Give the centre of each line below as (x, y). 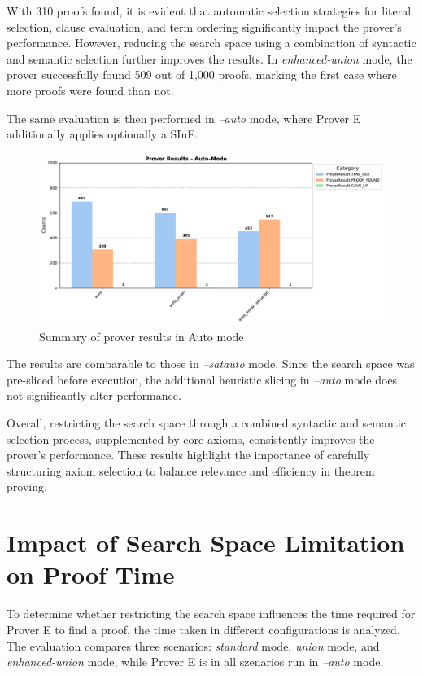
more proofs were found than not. (90, 90)
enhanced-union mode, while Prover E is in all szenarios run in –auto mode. (195, 662)
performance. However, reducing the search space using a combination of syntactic (211, 43)
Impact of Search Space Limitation (206, 543)
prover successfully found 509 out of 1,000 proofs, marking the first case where (202, 75)
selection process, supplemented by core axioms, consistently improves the (191, 438)
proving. (27, 487)
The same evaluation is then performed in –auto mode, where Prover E (184, 118)
